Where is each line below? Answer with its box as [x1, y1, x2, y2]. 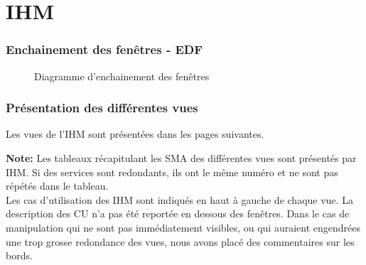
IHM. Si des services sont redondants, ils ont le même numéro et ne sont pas [6, 164, 338, 179]
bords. [6, 248, 33, 263]
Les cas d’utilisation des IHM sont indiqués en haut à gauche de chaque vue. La [6, 192, 353, 207]
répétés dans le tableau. [6, 178, 109, 193]
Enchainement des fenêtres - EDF [6, 40, 203, 58]
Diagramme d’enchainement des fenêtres [34, 68, 210, 83]
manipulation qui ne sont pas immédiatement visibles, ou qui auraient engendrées [6, 220, 361, 234]
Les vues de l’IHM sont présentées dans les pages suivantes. [6, 126, 264, 141]
